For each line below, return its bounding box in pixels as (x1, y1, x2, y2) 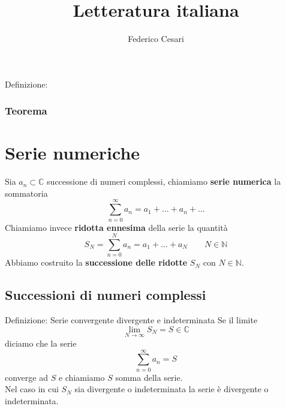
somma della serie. (115, 371, 183, 383)
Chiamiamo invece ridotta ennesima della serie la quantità (5, 221, 228, 233)
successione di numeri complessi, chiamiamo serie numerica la (47, 175, 281, 188)
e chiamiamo (58, 371, 105, 383)
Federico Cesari (128, 32, 184, 45)
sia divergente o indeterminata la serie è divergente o (74, 383, 269, 395)
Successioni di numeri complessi (5, 285, 206, 304)
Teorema (5, 103, 47, 118)
